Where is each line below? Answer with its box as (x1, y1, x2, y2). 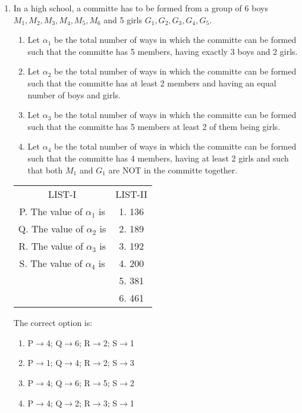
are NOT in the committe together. (108, 163, 238, 176)
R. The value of (18, 239, 83, 253)
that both (27, 163, 63, 176)
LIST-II (115, 187, 147, 201)
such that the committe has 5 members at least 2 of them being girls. (27, 120, 281, 132)
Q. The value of (18, 222, 84, 236)
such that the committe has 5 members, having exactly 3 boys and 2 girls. (27, 45, 298, 57)
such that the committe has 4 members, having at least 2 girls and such (27, 151, 289, 164)
